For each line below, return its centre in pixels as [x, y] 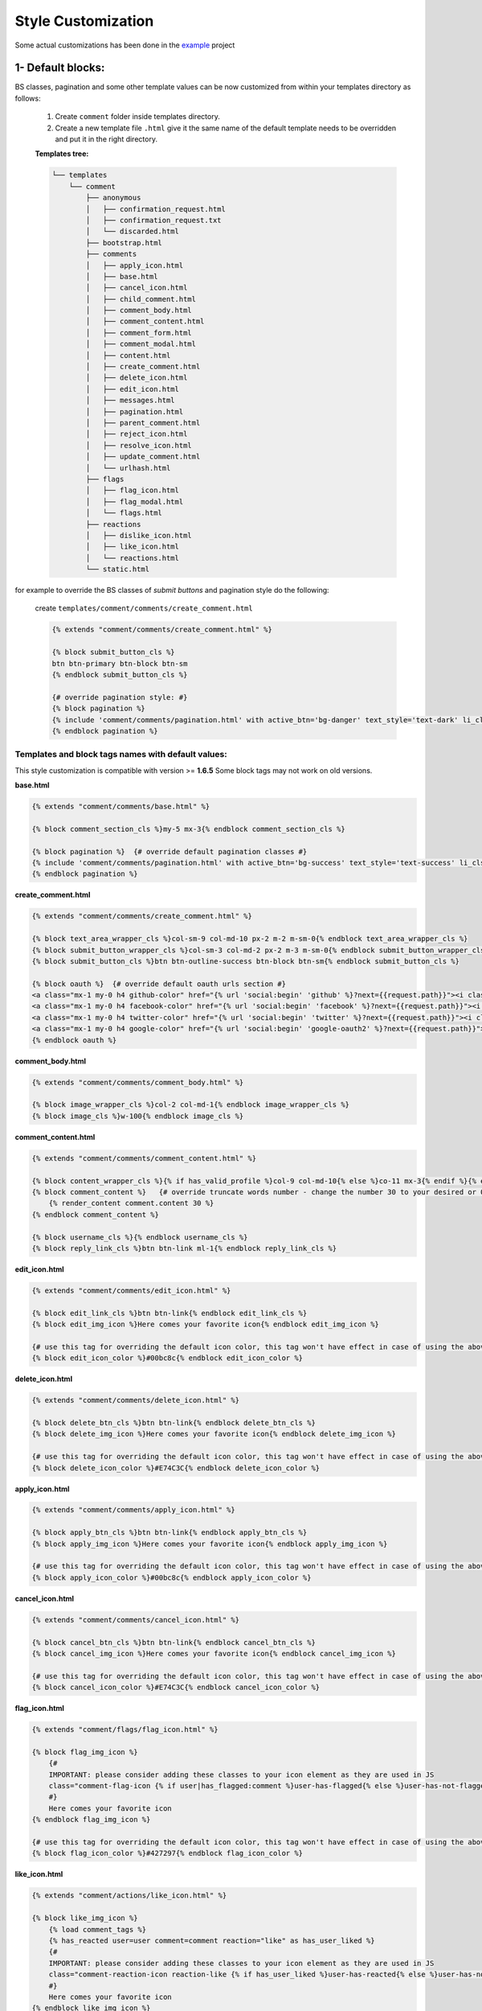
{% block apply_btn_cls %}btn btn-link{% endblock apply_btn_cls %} [170, 1533]
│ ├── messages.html [131, 401]
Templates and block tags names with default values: [121, 755]
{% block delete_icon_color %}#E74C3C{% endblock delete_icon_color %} [176, 1468]
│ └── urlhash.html [128, 468]
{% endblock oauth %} [74, 1040]
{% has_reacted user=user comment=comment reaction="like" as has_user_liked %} [212, 1940]
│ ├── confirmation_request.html [156, 209]
